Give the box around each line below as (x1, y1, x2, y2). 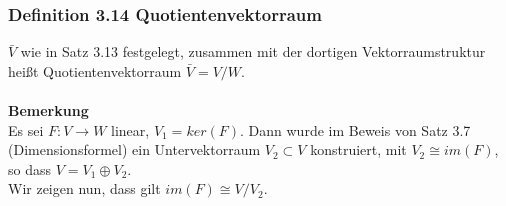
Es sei (8, 119, 44, 140)
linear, (111, 119, 150, 140)
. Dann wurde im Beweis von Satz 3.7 (240, 119, 471, 140)
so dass (8, 158, 51, 179)
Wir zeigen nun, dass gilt (8, 178, 161, 199)
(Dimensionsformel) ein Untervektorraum (8, 139, 261, 160)
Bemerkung (8, 100, 89, 120)
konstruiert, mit (310, 139, 407, 160)
